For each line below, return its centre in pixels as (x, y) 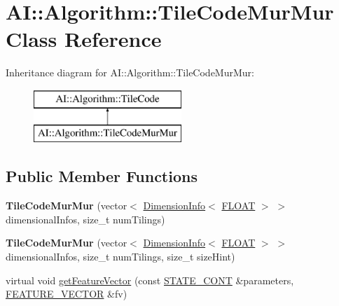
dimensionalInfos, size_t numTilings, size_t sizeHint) (120, 257)
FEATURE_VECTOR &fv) (67, 294)
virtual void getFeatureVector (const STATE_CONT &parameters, (150, 280)
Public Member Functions (102, 176)
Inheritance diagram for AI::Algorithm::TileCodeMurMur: (130, 72)
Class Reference (84, 39)
